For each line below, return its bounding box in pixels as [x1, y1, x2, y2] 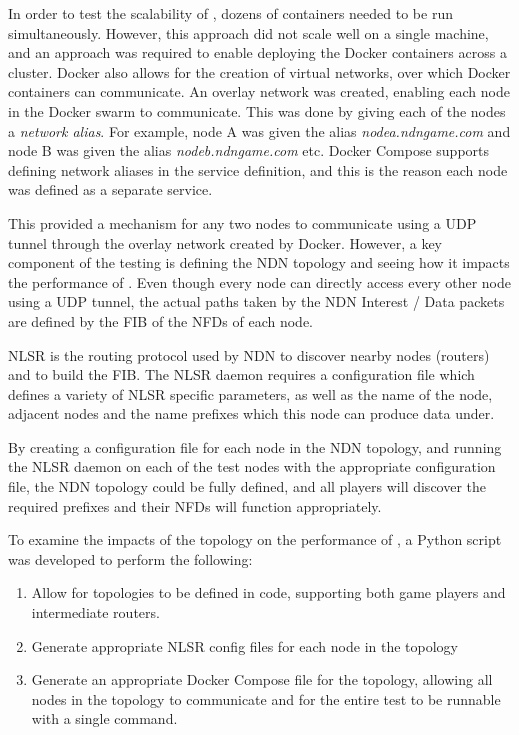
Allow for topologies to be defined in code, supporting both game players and [31, 582, 506, 603]
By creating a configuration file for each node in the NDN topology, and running [8, 436, 502, 457]
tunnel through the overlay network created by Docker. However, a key [8, 232, 443, 253]
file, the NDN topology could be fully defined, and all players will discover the [8, 476, 487, 497]
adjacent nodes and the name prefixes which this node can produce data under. [8, 403, 495, 424]
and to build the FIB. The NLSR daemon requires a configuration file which [8, 364, 475, 385]
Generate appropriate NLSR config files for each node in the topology [31, 635, 458, 656]
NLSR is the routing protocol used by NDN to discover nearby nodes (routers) [8, 344, 490, 365]
